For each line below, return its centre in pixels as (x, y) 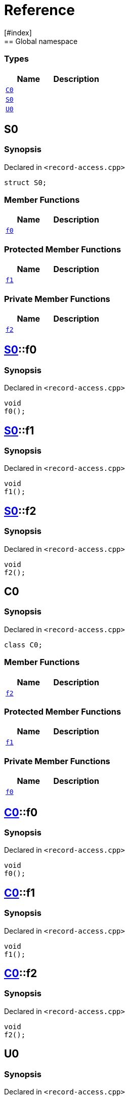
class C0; (23, 645)
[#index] (18, 32)
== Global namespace (41, 41)
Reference (39, 10)
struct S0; (26, 182)
